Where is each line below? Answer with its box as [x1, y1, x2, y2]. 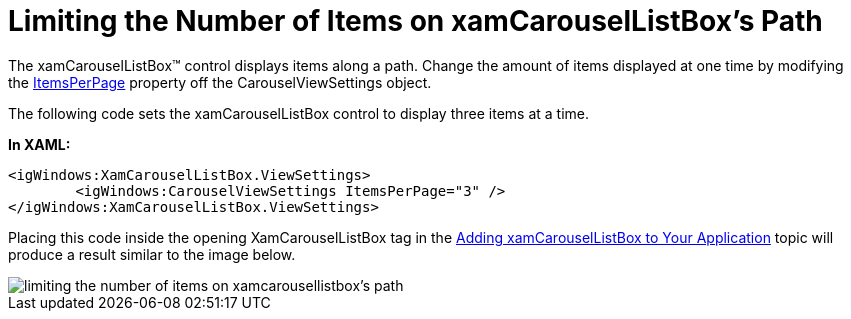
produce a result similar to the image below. [8, 245, 296, 263]
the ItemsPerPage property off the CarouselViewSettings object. [8, 73, 432, 91]
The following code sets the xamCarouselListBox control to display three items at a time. [8, 104, 590, 122]
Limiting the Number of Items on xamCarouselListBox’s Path [8, 4, 823, 38]
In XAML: [8, 135, 71, 153]
